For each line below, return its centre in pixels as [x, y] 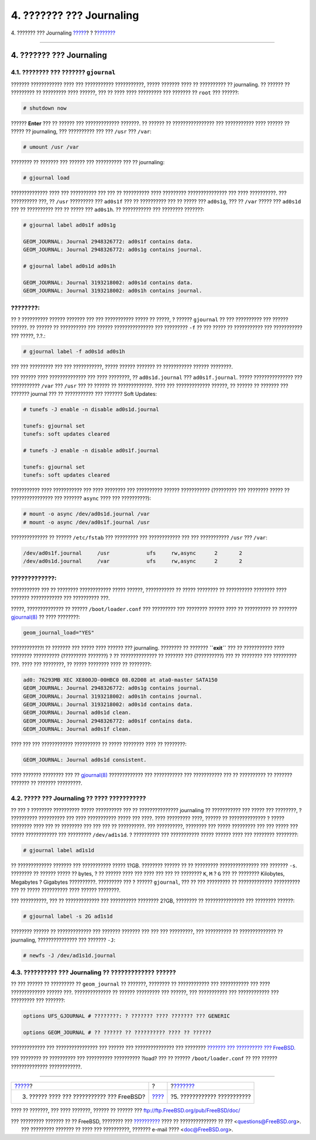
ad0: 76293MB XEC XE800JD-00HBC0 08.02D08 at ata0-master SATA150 [120, 680]
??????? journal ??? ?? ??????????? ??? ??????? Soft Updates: [84, 393]
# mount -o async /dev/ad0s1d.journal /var [87, 514]
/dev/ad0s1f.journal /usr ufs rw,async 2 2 [133, 553]
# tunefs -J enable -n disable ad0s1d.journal [91, 409]
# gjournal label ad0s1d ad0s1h [70, 266]
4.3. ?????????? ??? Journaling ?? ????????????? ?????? [93, 972]
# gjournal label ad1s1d [59, 850]
